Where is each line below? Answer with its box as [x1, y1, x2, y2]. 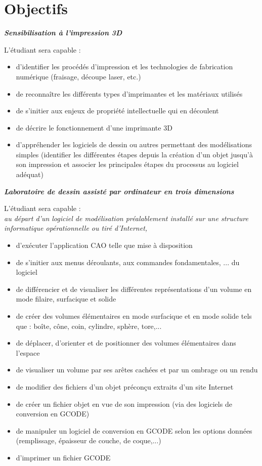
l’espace [16, 347, 40, 358]
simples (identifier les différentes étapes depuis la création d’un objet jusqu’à [16, 149, 253, 159]
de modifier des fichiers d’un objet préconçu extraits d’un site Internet [16, 381, 234, 392]
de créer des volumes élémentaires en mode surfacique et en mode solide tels [16, 311, 252, 321]
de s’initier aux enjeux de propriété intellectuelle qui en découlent [16, 105, 219, 116]
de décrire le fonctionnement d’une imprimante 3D [16, 122, 172, 133]
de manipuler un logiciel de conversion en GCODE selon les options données [16, 425, 252, 436]
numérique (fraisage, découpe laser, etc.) [16, 71, 141, 81]
